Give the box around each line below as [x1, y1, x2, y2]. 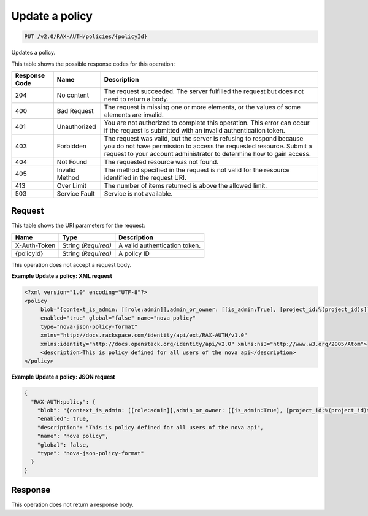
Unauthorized [56, 122, 96, 131]
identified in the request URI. [104, 173, 186, 182]
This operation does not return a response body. [11, 501, 134, 509]
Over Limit [56, 181, 87, 190]
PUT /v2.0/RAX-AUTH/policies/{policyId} [24, 33, 147, 40]
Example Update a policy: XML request [11, 272, 113, 280]
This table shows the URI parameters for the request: [11, 221, 145, 229]
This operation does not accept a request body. [11, 261, 132, 268]
